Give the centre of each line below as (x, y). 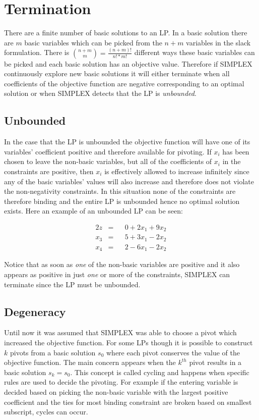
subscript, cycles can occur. (46, 412)
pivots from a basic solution (53, 352)
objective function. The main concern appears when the (90, 362)
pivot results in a (215, 362)
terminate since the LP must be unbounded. (72, 284)
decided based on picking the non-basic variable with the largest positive (116, 391)
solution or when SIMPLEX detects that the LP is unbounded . (100, 93)
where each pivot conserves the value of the (173, 352)
